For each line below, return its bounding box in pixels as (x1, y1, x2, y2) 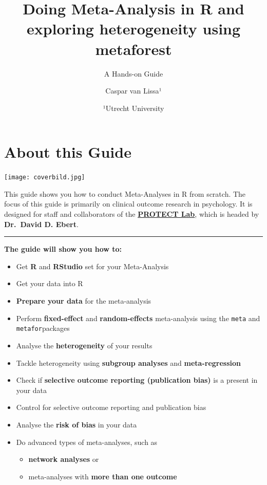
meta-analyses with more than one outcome (28, 471, 177, 481)
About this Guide (4, 141, 131, 162)
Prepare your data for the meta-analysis (16, 295, 151, 306)
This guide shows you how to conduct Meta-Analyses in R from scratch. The (4, 188, 246, 199)
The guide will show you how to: (4, 244, 122, 254)
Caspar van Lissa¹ (105, 85, 162, 96)
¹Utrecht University (103, 102, 164, 113)
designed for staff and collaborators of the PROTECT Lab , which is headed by (4, 209, 259, 219)
